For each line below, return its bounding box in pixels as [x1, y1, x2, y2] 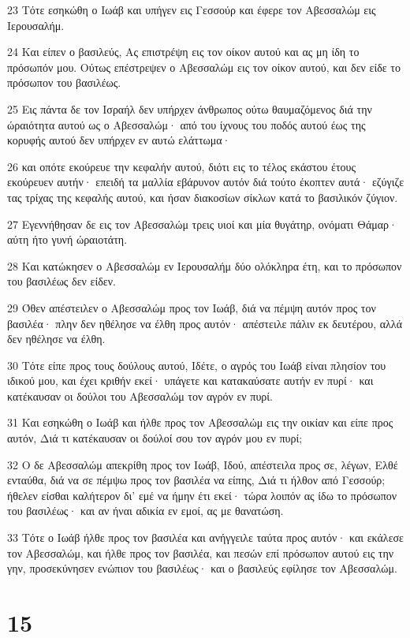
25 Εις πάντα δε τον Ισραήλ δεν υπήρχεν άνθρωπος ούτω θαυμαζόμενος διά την [7, 100, 372, 117]
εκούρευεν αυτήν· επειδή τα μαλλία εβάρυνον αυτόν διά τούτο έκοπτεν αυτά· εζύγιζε [7, 173, 404, 190]
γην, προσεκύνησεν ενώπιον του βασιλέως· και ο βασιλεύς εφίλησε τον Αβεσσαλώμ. [7, 560, 397, 576]
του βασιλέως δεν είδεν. [7, 273, 116, 289]
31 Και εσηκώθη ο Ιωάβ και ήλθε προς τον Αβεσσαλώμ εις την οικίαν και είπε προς [7, 414, 393, 431]
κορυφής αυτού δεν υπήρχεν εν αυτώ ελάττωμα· [7, 132, 231, 148]
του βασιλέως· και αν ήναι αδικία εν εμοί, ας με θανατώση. [7, 502, 284, 519]
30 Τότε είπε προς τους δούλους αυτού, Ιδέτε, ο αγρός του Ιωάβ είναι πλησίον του [7, 356, 386, 373]
